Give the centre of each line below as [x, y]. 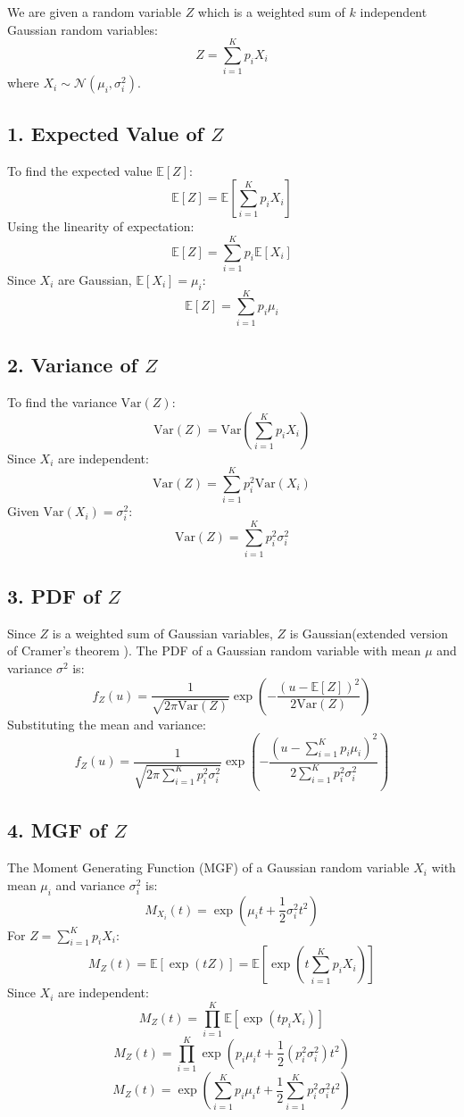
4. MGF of [57, 830]
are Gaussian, [95, 279]
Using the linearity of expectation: [101, 226]
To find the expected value [80, 170]
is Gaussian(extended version [369, 633]
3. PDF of [54, 595]
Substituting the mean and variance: [107, 724]
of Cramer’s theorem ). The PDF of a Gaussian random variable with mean [214, 650]
